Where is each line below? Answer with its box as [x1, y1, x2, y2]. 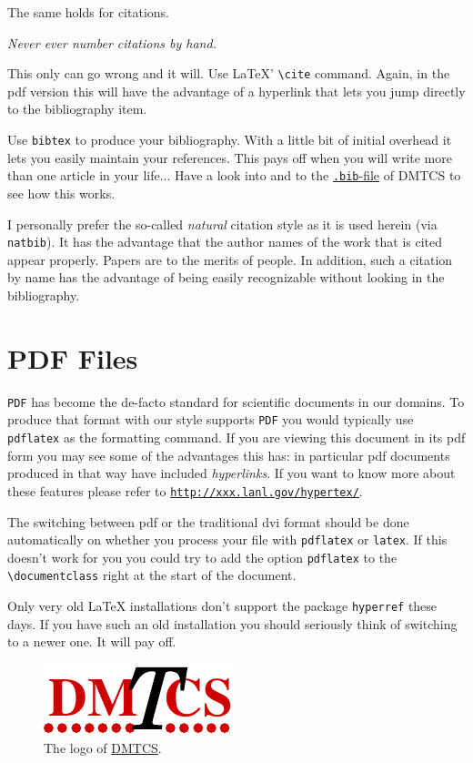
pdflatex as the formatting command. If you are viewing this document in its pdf [7, 428, 466, 446]
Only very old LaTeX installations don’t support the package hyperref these [7, 596, 438, 615]
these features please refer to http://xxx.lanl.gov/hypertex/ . [7, 481, 363, 500]
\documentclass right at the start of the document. [7, 565, 297, 585]
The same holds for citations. [7, 3, 169, 21]
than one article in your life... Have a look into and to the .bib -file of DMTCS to [7, 166, 461, 185]
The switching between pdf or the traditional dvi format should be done [7, 512, 409, 531]
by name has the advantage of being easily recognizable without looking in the [7, 268, 445, 287]
